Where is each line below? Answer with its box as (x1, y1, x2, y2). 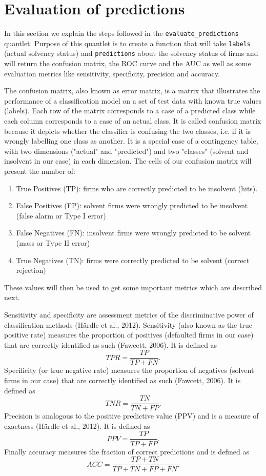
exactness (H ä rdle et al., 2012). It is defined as (4, 420, 150, 431)
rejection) (16, 265, 46, 275)
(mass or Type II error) (16, 237, 90, 248)
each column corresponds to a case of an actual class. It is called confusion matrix (4, 115, 261, 126)
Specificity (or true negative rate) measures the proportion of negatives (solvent (4, 365, 254, 375)
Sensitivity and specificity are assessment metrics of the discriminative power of (4, 309, 254, 320)
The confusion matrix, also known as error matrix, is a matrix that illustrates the (4, 85, 260, 96)
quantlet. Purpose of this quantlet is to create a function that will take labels (4, 37, 251, 48)
